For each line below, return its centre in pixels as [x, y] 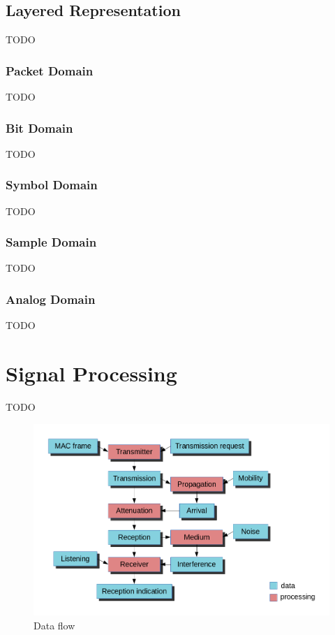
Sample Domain [51, 242]
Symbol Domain [52, 185]
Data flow [54, 625]
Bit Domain [39, 127]
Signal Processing [91, 373]
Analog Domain [51, 299]
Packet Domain [50, 70]
